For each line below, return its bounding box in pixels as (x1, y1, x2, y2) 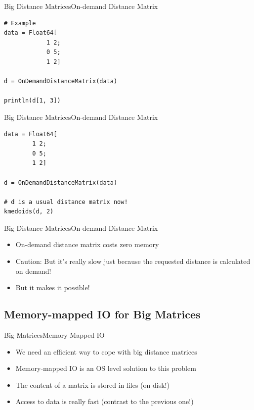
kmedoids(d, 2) (4, 208, 54, 215)
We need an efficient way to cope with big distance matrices (15, 346, 197, 357)
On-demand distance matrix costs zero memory (15, 239, 159, 250)
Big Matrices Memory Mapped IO (4, 330, 105, 340)
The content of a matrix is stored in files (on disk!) (15, 379, 169, 390)
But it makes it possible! (15, 282, 90, 293)
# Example (4, 19, 36, 27)
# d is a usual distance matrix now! (4, 198, 128, 205)
